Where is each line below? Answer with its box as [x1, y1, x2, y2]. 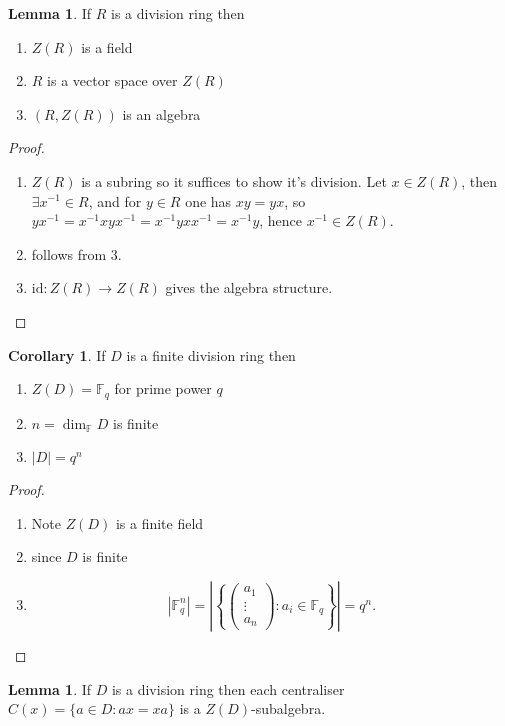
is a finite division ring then [126, 344, 296, 365]
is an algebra [122, 103, 201, 124]
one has [185, 190, 232, 211]
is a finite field [115, 512, 204, 533]
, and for [88, 190, 142, 211]
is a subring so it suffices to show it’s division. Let [81, 170, 387, 191]
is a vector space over [47, 70, 178, 91]
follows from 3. [31, 243, 122, 264]
